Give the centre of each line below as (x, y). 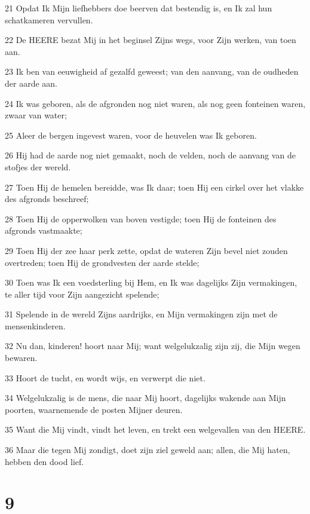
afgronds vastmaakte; (44, 230)
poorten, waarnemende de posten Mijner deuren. (94, 409)
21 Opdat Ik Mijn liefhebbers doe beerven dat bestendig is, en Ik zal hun (139, 8)
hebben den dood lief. (44, 461)
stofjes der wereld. (38, 166)
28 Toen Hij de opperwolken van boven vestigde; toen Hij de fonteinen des (141, 218)
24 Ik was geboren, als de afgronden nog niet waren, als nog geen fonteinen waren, (155, 103)
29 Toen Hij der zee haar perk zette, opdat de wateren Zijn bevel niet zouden (146, 250)
